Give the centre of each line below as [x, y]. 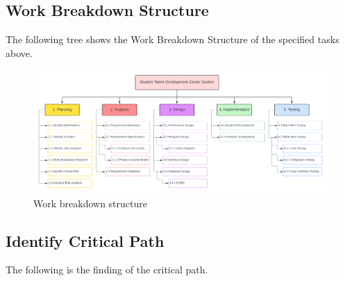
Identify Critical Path [85, 240]
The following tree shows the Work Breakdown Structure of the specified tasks [172, 39]
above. [19, 53]
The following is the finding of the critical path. [107, 270]
